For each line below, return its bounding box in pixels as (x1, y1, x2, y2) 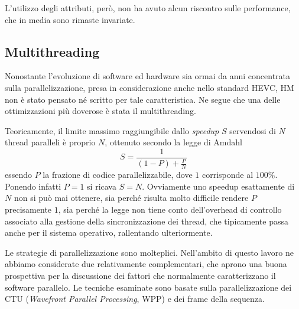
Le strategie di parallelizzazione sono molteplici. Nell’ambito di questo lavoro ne (5, 246, 294, 258)
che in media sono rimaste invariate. (5, 13, 135, 25)
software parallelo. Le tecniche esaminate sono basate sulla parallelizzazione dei (5, 281, 292, 293)
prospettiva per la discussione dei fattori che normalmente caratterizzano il (5, 269, 276, 281)
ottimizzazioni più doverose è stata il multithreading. (5, 105, 196, 117)
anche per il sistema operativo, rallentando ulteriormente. (5, 226, 213, 239)
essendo (5, 168, 32, 181)
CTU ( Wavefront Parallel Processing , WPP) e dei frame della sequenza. (5, 292, 265, 305)
